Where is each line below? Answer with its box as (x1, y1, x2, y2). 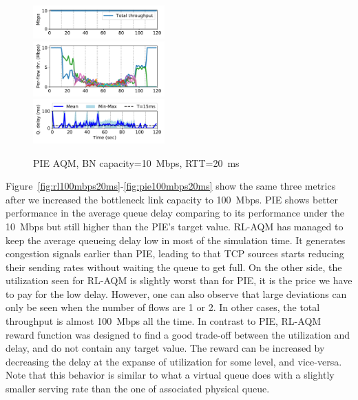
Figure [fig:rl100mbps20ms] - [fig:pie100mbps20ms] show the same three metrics (6, 179, 336, 193)
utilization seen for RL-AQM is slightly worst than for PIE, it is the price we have (6, 273, 352, 288)
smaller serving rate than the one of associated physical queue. (6, 381, 270, 396)
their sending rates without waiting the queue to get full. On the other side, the (6, 259, 342, 274)
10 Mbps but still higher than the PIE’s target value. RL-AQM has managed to (6, 219, 344, 233)
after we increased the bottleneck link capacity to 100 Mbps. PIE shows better (6, 192, 339, 206)
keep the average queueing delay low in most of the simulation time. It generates (6, 232, 346, 247)
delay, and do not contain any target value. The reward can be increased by (6, 341, 325, 355)
